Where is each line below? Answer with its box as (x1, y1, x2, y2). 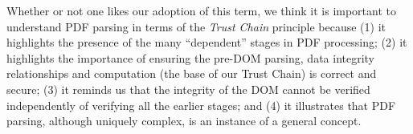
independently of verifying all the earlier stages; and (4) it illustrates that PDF (6, 96, 396, 113)
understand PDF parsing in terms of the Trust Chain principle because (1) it (6, 18, 386, 35)
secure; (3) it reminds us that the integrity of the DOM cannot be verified (6, 80, 370, 97)
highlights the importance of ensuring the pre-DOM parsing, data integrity (6, 49, 375, 66)
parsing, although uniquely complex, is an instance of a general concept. (6, 112, 362, 129)
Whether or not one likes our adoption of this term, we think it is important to (6, 2, 397, 18)
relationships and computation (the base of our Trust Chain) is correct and (6, 65, 377, 82)
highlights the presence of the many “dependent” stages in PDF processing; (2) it (6, 34, 407, 51)
